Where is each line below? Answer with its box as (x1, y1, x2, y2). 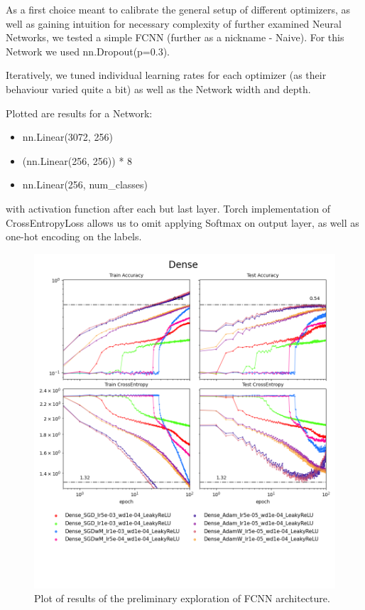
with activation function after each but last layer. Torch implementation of (6, 200, 331, 215)
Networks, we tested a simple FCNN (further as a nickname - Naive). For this (6, 30, 344, 45)
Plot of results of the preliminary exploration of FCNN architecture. (34, 591, 330, 606)
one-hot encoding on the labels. (6, 229, 142, 244)
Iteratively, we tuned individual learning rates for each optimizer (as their (6, 68, 327, 82)
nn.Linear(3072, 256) (22, 129, 113, 144)
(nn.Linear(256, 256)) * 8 (22, 153, 133, 168)
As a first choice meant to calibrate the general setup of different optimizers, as (6, 2, 351, 16)
